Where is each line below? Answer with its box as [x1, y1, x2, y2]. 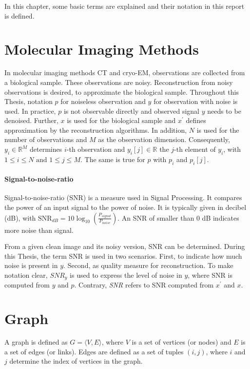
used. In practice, [4, 105, 56, 116]
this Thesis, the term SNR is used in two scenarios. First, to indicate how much [4, 250, 242, 261]
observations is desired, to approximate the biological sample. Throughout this [4, 86, 239, 97]
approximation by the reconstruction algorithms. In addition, [4, 124, 187, 135]
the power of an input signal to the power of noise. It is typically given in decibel [4, 202, 247, 212]
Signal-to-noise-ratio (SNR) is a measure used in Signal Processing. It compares [4, 192, 242, 203]
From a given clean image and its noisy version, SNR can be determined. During [4, 241, 245, 251]
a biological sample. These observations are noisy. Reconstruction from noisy [4, 77, 233, 87]
